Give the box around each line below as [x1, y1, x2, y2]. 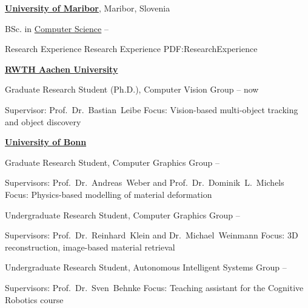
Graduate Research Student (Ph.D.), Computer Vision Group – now [5, 83, 259, 96]
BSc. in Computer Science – [5, 22, 109, 34]
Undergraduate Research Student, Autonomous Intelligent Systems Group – [5, 261, 287, 274]
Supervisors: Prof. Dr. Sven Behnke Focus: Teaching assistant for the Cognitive [5, 281, 304, 293]
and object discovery [5, 115, 81, 128]
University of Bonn [5, 136, 87, 148]
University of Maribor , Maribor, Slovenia [5, 2, 170, 14]
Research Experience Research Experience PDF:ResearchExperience [5, 42, 258, 55]
